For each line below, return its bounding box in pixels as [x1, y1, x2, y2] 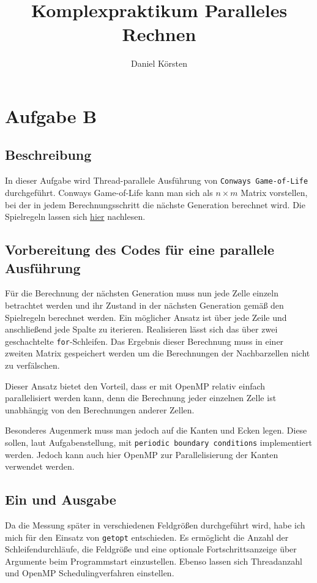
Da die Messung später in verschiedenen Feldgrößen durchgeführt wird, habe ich [5, 518, 305, 531]
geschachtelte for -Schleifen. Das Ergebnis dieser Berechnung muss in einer [5, 334, 284, 347]
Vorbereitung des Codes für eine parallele [5, 240, 274, 259]
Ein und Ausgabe [5, 490, 116, 509]
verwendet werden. [5, 460, 75, 473]
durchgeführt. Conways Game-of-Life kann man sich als [5, 186, 213, 198]
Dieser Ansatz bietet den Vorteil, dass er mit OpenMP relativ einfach [5, 379, 266, 392]
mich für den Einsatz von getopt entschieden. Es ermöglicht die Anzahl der [5, 530, 289, 543]
